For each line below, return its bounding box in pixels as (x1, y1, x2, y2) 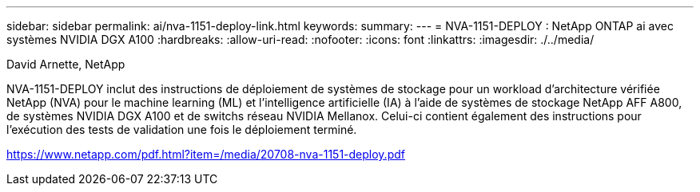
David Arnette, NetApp (6, 57, 125, 71)
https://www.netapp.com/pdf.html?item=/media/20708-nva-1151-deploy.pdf (6, 147, 405, 161)
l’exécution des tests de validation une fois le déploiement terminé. (6, 123, 357, 136)
